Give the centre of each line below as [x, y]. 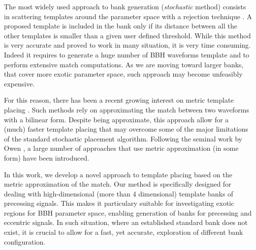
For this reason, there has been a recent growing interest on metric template [119, 100]
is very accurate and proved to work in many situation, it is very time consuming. [127, 45]
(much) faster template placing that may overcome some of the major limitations [126, 129]
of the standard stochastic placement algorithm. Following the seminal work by [123, 138]
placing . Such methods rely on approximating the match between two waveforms [127, 109]
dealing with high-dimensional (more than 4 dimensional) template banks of [119, 193]
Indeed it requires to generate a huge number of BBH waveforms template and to [127, 54]
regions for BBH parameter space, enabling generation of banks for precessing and [128, 212]
